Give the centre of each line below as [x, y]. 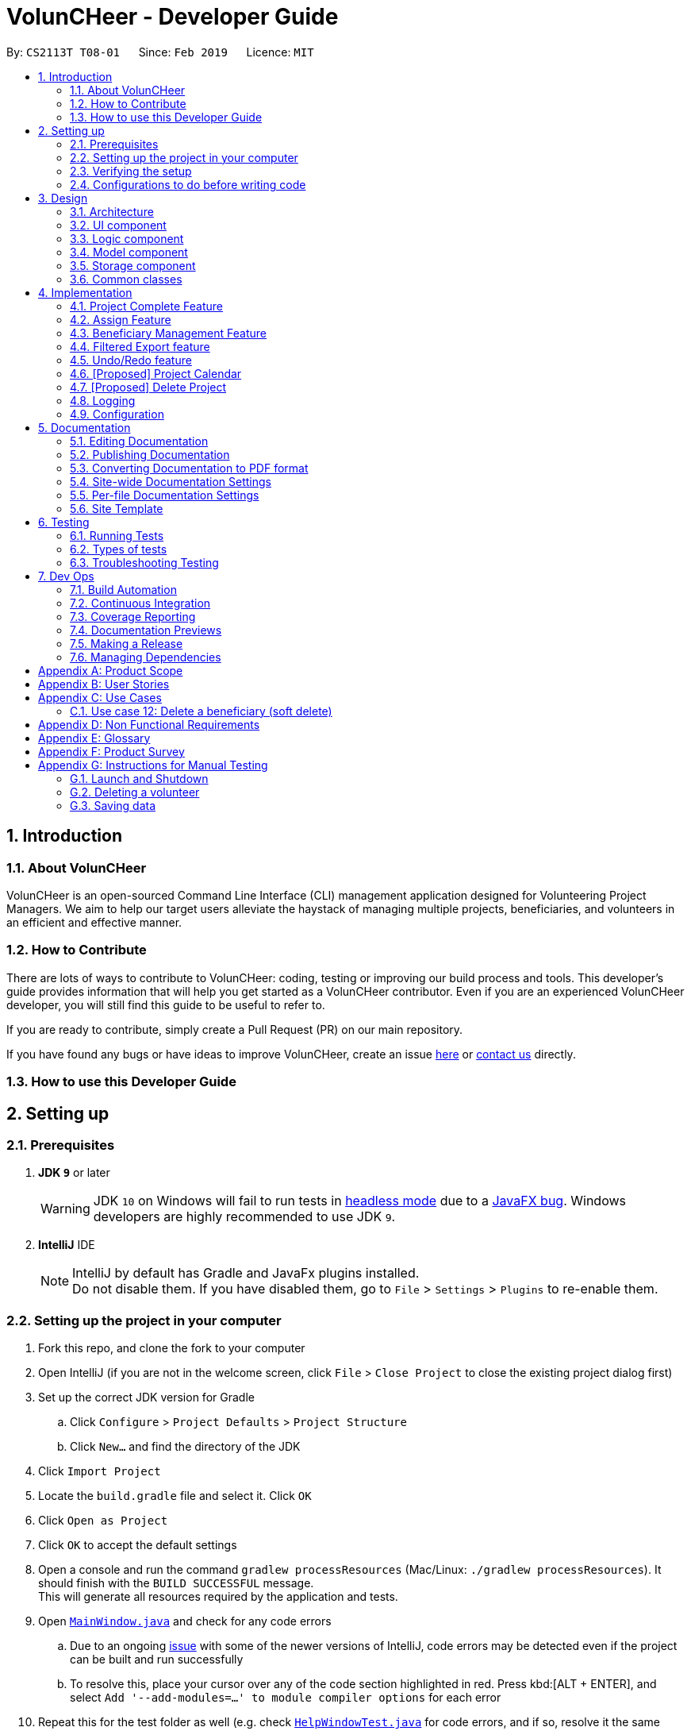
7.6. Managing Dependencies [146, 657]
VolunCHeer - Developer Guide [173, 17]
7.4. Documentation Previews [146, 630]
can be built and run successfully [157, 1660]
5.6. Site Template [117, 508]
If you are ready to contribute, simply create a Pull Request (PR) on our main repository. [235, 1029]
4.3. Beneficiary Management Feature [168, 333]
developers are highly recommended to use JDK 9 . [244, 1217]
